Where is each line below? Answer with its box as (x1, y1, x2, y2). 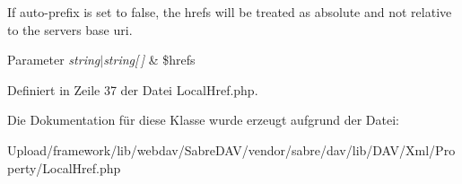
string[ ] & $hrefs (103, 50, 196, 69)
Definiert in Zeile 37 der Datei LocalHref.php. (7, 80, 258, 99)
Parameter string (7, 50, 100, 69)
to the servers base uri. (7, 20, 133, 39)
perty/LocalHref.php (7, 158, 121, 177)
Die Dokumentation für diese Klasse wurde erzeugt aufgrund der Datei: (7, 110, 399, 129)
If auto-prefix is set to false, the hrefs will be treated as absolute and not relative (7, 3, 452, 21)
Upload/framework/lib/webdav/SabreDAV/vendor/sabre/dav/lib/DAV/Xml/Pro (7, 140, 456, 159)
